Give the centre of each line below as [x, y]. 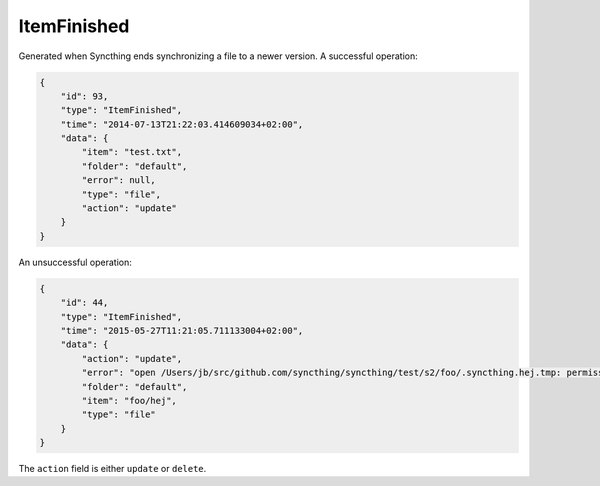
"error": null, [119, 180]
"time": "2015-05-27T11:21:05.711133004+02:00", [182, 330]
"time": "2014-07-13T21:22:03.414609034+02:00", [182, 124]
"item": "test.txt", [132, 152]
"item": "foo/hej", [129, 400]
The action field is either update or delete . [112, 469]
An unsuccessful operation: [75, 262]
